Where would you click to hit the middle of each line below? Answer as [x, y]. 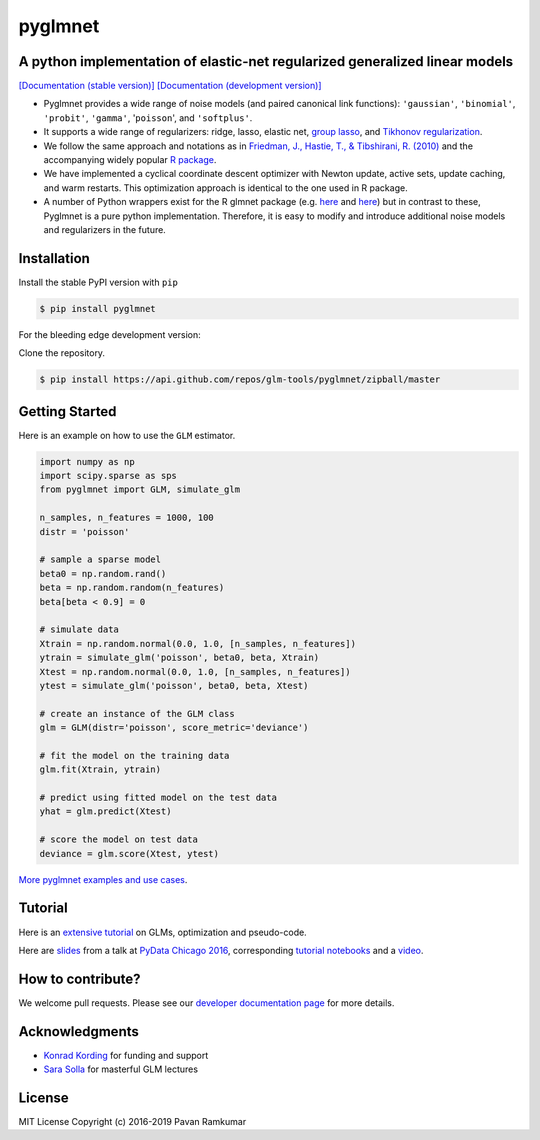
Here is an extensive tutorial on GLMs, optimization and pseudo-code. [162, 932]
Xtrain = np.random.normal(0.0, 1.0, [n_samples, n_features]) [198, 643]
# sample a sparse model [100, 559]
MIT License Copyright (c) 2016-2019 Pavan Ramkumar [132, 1122]
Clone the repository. [61, 353]
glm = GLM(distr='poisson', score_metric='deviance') [174, 728]
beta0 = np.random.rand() [103, 573]
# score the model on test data [119, 839]
